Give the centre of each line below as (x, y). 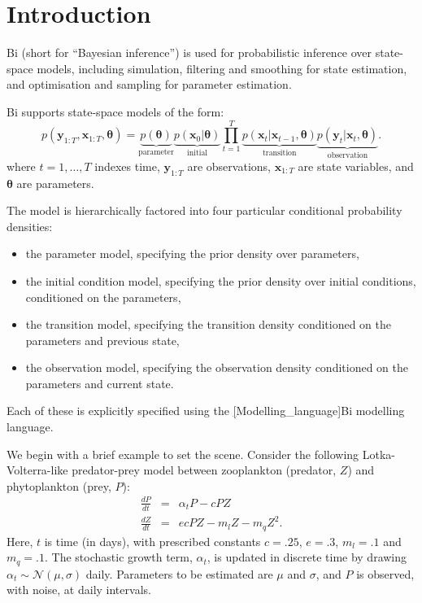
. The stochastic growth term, (119, 557)
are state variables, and (356, 166)
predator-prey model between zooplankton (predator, (204, 470)
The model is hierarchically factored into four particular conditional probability (204, 210)
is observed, (385, 573)
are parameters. (55, 183)
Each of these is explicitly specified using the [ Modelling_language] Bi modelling (206, 411)
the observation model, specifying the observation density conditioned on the (217, 367)
